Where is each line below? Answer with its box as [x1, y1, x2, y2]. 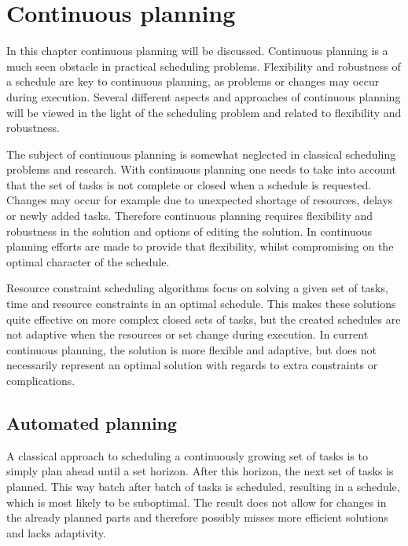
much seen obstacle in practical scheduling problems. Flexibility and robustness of [6, 57, 401, 74]
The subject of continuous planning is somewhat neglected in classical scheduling [6, 145, 396, 162]
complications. [6, 372, 75, 388]
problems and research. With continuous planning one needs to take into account [6, 161, 396, 178]
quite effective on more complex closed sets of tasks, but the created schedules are [6, 310, 401, 327]
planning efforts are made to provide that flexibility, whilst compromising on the [6, 238, 394, 255]
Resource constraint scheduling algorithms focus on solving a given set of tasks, [6, 280, 388, 296]
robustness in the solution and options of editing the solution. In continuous [6, 222, 372, 239]
